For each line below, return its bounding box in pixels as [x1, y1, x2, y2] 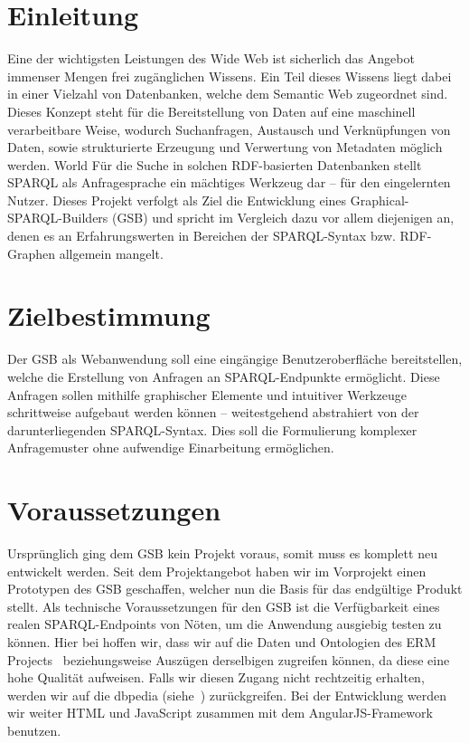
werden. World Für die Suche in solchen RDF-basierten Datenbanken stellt [7, 155, 422, 174]
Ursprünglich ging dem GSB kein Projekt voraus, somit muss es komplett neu [7, 544, 437, 563]
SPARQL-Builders [7, 208, 108, 227]
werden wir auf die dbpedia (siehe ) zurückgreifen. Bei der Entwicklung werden [7, 685, 447, 704]
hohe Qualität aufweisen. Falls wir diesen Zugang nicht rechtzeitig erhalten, [7, 668, 425, 687]
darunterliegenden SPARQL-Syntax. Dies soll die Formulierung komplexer [7, 420, 417, 439]
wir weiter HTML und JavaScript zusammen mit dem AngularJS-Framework [7, 703, 433, 722]
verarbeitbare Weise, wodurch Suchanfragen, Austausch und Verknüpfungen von [7, 119, 451, 138]
